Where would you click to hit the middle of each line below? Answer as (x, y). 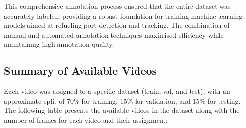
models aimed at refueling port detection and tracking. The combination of (117, 25)
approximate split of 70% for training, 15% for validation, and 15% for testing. (122, 100)
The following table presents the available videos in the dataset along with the (122, 110)
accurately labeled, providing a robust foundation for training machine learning (123, 15)
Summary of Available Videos (81, 71)
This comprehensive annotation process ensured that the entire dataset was (117, 6)
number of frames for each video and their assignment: (86, 119)
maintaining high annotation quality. (59, 44)
